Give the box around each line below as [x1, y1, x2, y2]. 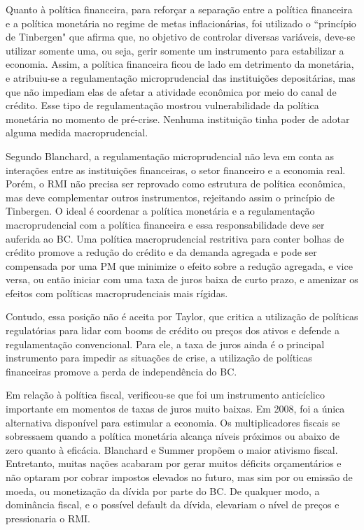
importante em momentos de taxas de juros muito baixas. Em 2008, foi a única [6, 401, 345, 416]
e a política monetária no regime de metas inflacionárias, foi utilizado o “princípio [6, 15, 356, 30]
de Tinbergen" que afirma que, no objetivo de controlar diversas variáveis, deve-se [6, 29, 356, 44]
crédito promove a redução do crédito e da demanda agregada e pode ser [6, 245, 317, 259]
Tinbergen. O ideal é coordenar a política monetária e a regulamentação [6, 203, 315, 218]
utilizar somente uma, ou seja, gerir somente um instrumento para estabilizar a [6, 43, 344, 57]
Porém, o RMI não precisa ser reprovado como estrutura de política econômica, [6, 176, 346, 191]
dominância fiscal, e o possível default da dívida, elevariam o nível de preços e [6, 497, 339, 512]
